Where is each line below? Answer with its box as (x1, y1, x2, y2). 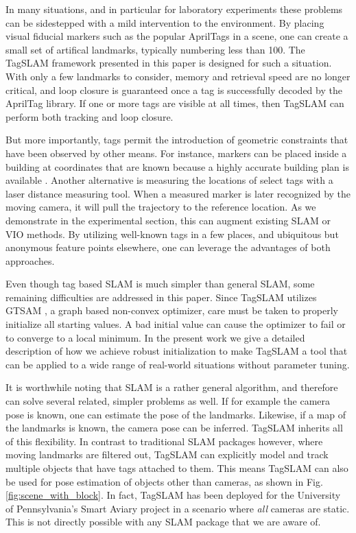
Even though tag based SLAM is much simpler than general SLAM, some (5, 276, 315, 291)
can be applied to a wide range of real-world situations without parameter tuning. (5, 357, 350, 371)
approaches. (5, 253, 55, 268)
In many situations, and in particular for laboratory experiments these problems (5, 2, 343, 16)
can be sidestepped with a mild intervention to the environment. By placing (5, 15, 324, 29)
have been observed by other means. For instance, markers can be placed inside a (5, 145, 347, 160)
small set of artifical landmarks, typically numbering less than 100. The (5, 42, 305, 56)
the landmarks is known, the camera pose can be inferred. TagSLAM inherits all (5, 421, 343, 435)
